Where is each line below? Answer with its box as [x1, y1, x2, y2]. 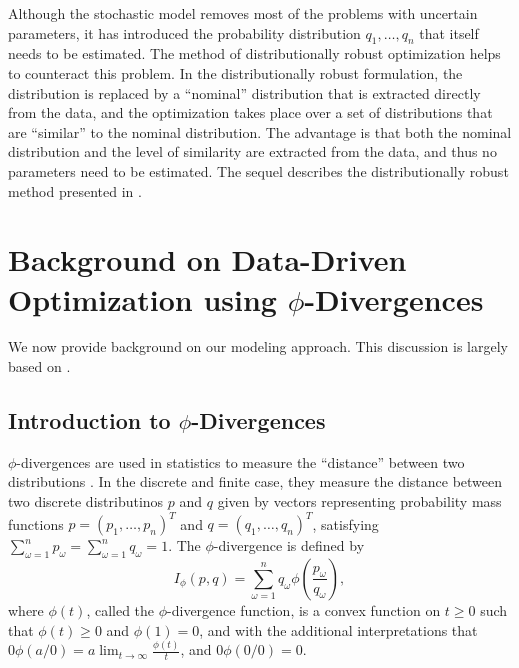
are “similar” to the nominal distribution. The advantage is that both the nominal [8, 121, 512, 142]
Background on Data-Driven [8, 239, 407, 280]
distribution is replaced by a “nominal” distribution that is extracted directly [8, 82, 481, 103]
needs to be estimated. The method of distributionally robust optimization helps [8, 43, 501, 64]
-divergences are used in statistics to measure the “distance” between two [16, 451, 465, 472]
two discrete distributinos [8, 491, 164, 512]
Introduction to [8, 405, 171, 436]
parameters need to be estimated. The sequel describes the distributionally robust [8, 160, 509, 181]
